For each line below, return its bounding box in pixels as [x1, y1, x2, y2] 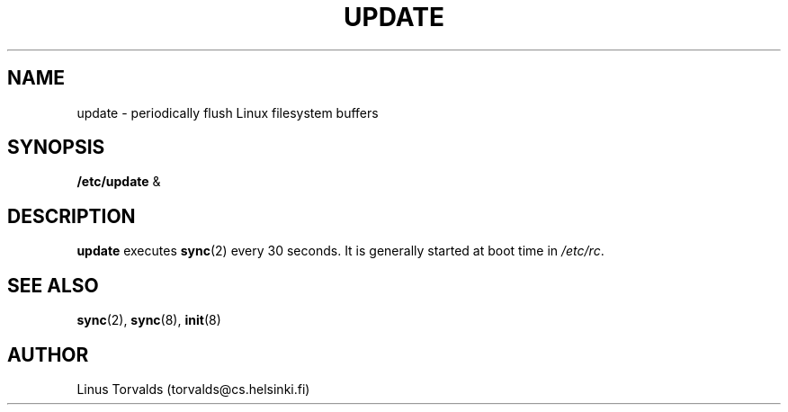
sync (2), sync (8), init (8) [76, 312, 221, 328]
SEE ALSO [7, 273, 99, 297]
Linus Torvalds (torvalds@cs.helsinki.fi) [76, 381, 310, 397]
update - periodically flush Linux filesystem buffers [76, 104, 379, 121]
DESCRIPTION [7, 204, 136, 228]
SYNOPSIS [7, 136, 105, 159]
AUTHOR [7, 343, 89, 366]
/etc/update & [76, 174, 161, 190]
